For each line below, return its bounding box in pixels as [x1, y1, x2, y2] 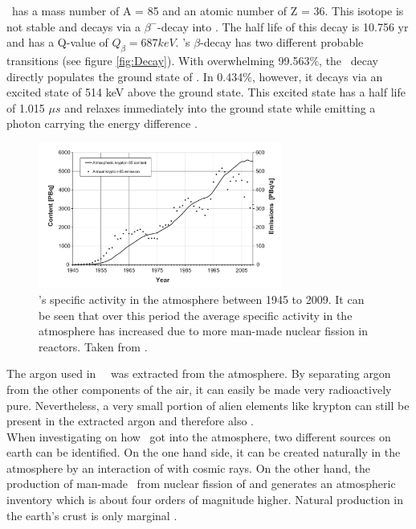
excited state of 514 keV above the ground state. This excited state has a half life [6, 84, 406, 100]
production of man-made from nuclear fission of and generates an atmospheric [6, 475, 396, 492]
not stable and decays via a [6, 18, 141, 35]
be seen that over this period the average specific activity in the [39, 306, 353, 323]
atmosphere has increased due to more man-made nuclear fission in [39, 322, 369, 339]
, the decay [319, 51, 378, 68]
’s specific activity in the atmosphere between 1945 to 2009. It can [39, 290, 365, 307]
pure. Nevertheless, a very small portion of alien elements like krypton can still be [6, 396, 410, 413]
